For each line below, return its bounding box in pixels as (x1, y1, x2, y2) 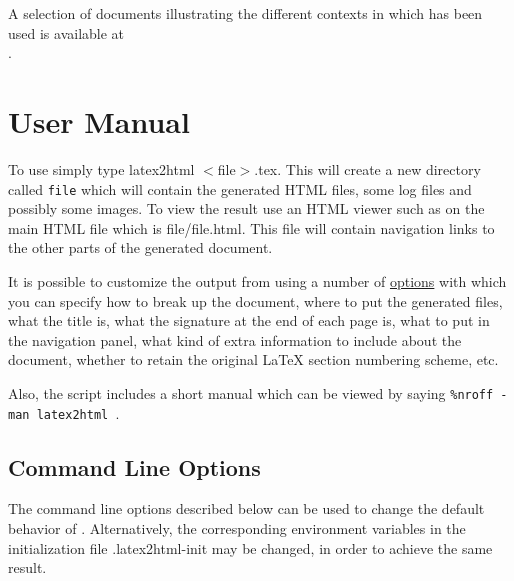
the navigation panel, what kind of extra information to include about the (8, 329, 462, 350)
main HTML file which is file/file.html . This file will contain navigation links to (8, 217, 495, 238)
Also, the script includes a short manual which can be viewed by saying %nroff (8, 382, 494, 403)
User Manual (8, 100, 190, 141)
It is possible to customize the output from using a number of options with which (8, 270, 507, 291)
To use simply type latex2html (8, 158, 195, 179)
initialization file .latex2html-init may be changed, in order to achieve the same (8, 537, 493, 558)
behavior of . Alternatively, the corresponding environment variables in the (8, 518, 466, 539)
